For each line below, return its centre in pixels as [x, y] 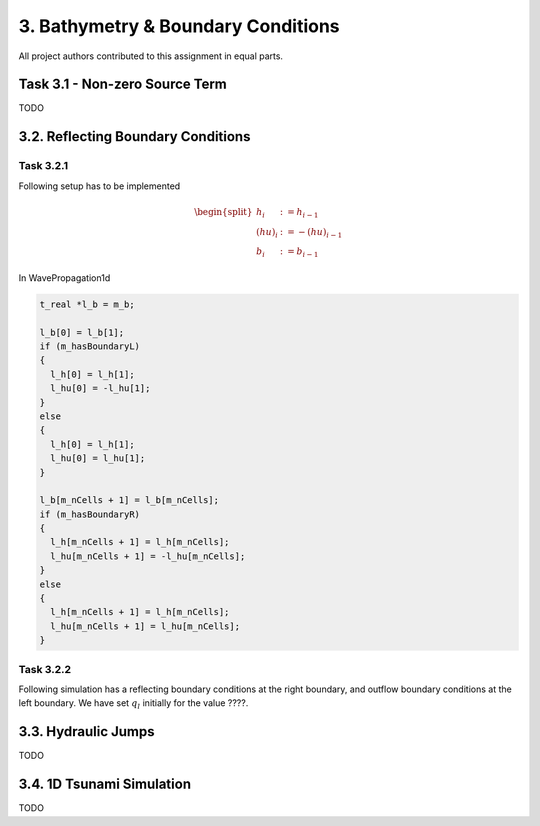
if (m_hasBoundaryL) [89, 346]
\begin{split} [223, 211]
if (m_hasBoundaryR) [89, 514]
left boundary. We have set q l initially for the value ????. [133, 704]
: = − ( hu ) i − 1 [311, 233]
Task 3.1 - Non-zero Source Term [122, 84]
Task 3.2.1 [43, 166]
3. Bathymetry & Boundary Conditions [179, 26]
